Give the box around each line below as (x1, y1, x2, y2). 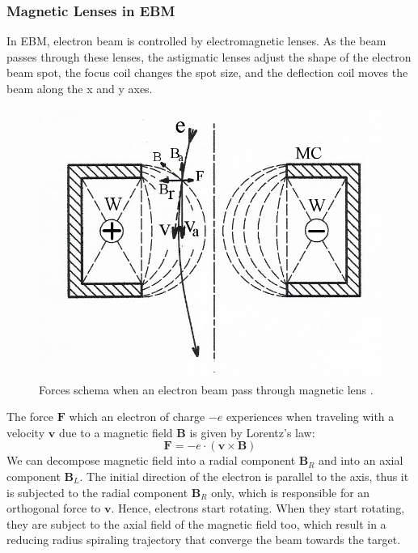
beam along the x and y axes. (6, 80, 153, 96)
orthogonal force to (6, 500, 101, 517)
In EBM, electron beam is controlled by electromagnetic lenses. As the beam (6, 32, 386, 49)
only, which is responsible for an (211, 483, 370, 500)
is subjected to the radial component (6, 483, 188, 500)
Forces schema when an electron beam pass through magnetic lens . (39, 381, 374, 398)
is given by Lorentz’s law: (189, 423, 315, 440)
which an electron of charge (69, 408, 205, 425)
